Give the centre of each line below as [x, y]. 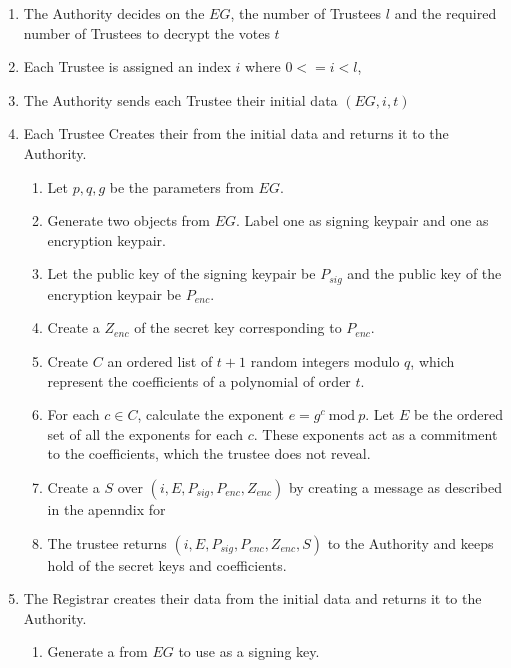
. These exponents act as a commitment [375, 433]
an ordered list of [160, 360]
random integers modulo [325, 360]
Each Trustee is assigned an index [127, 66]
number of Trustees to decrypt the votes [146, 32]
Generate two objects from [128, 220]
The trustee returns [107, 542]
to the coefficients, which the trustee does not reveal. [209, 453]
